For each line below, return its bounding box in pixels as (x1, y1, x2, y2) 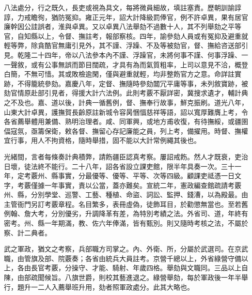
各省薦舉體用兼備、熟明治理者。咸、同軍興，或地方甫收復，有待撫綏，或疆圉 (4, 116, 248, 126)
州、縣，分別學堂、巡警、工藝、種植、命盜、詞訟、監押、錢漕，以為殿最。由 (4, 189, 248, 200)
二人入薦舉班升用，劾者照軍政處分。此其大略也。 (37, 281, 194, 292)
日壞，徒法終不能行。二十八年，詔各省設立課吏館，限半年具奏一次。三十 (4, 161, 235, 171)
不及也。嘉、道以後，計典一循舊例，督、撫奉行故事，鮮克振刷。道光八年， (10, 97, 248, 107)
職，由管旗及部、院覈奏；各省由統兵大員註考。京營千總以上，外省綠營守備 (4, 253, 241, 263)
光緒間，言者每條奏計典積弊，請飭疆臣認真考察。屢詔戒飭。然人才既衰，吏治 (4, 151, 248, 161)
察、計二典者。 (4, 227, 51, 237)
